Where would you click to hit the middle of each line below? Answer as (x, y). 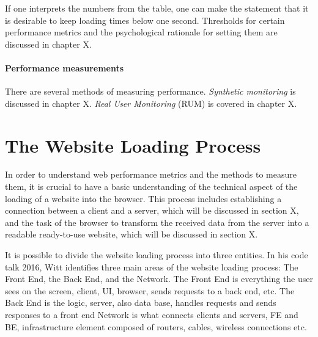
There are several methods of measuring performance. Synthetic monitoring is (150, 91)
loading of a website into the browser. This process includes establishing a (143, 198)
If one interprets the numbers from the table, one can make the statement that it (157, 8)
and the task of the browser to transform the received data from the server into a (157, 222)
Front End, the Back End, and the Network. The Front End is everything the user (159, 279)
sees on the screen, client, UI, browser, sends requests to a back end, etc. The (150, 290)
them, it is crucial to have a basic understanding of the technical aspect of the (151, 187)
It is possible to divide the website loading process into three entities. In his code (157, 255)
